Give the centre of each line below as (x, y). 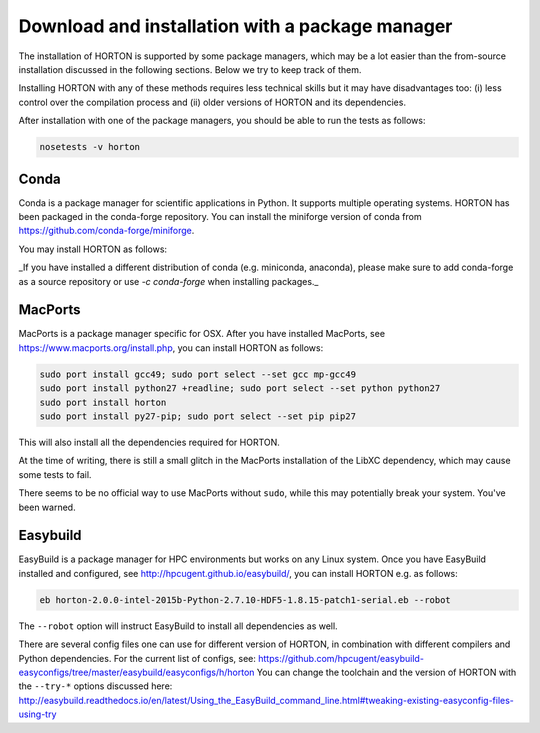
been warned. (47, 507)
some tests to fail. (55, 474)
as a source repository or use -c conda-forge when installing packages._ (168, 281)
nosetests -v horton (89, 147)
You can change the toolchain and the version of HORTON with (386, 672)
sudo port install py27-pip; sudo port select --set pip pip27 (198, 416)
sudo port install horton (103, 402)
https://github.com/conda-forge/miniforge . (106, 231)
